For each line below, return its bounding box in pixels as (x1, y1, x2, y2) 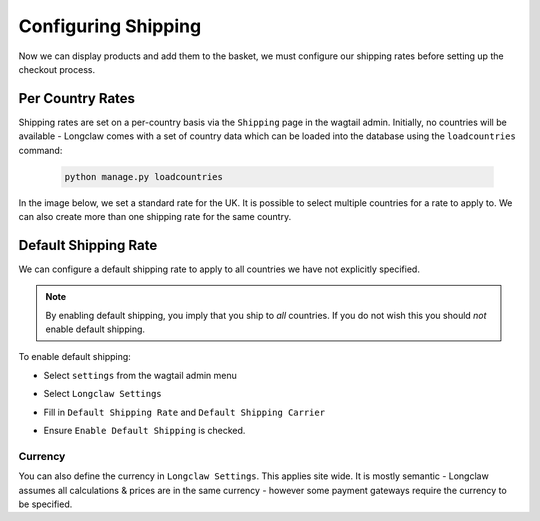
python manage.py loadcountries (64, 171, 224, 182)
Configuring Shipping (18, 15, 202, 37)
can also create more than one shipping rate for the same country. (18, 210, 292, 222)
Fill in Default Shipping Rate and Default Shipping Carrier (43, 406, 325, 418)
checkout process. (18, 63, 95, 75)
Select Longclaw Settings (43, 388, 162, 400)
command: (18, 144, 63, 156)
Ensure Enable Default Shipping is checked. (43, 425, 246, 437)
